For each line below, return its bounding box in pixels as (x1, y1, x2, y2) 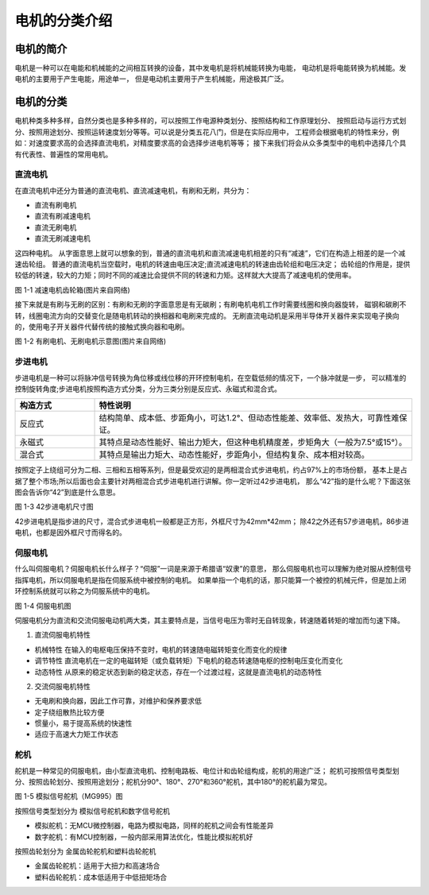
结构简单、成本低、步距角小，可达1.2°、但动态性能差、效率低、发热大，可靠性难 (99, 413, 400, 424)
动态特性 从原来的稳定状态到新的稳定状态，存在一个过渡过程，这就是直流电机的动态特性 (34, 667, 322, 676)
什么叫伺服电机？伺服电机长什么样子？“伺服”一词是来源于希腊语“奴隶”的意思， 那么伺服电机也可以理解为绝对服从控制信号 (14, 564, 412, 574)
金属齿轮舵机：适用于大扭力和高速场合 (34, 861, 160, 870)
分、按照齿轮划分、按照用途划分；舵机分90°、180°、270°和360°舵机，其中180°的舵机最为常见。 (14, 777, 332, 786)
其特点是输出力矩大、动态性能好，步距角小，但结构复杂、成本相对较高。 (99, 449, 369, 460)
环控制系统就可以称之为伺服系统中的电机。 (14, 587, 154, 596)
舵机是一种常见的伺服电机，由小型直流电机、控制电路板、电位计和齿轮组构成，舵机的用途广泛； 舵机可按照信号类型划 (14, 765, 400, 775)
